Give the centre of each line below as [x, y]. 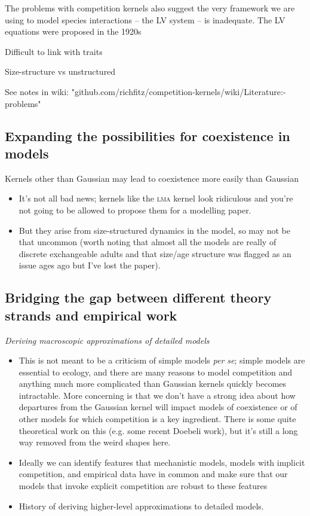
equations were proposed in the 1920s [73, 31]
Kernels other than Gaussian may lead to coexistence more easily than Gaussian [152, 178]
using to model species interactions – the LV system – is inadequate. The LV [145, 19]
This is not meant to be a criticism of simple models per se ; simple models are [162, 360]
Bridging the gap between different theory [138, 297]
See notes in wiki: [37, 91]
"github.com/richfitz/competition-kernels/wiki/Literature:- [179, 91]
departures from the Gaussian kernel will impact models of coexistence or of [158, 407]
